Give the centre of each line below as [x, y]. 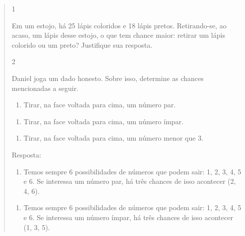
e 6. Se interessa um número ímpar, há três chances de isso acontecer [128, 217]
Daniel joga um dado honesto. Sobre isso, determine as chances [108, 78]
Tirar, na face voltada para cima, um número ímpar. [104, 121]
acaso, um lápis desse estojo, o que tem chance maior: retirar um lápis [118, 35]
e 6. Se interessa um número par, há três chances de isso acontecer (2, [130, 181]
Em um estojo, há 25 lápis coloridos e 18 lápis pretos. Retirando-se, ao [119, 25]
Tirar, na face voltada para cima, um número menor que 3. [114, 138]
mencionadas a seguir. [45, 88]
